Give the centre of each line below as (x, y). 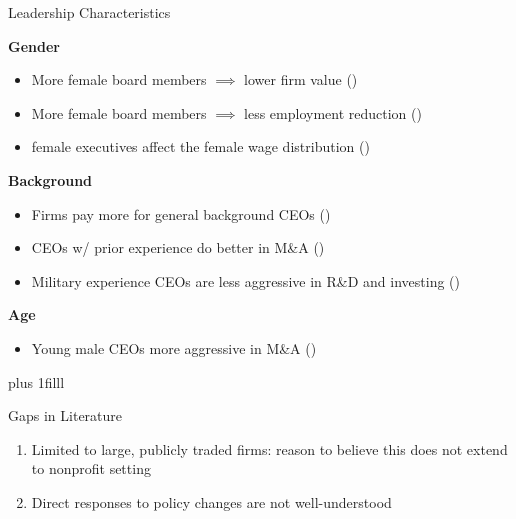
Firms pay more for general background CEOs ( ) (181, 213)
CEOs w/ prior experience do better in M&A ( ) (178, 247)
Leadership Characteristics (89, 12)
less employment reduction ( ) (333, 112)
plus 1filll (36, 381)
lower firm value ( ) (301, 79)
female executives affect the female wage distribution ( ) (200, 146)
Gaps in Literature (65, 415)
